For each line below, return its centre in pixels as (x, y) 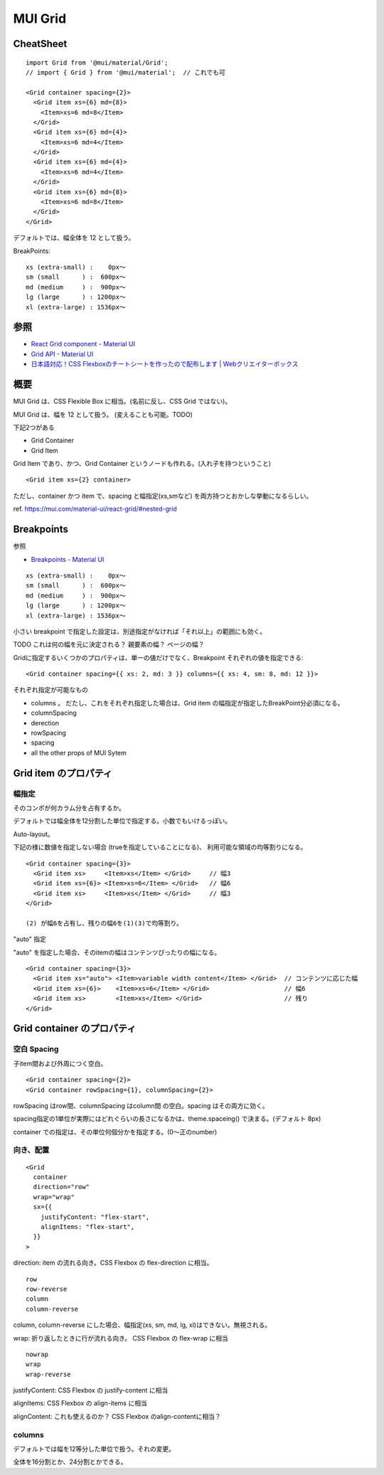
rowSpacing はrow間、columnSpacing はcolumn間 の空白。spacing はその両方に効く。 (141, 1105)
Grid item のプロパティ (63, 773)
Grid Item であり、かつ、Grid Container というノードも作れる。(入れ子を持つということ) (142, 464)
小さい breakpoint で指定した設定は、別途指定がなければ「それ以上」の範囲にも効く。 (140, 631)
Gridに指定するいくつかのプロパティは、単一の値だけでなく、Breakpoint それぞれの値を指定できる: (158, 657)
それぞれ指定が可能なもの (50, 690)
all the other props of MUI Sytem (79, 752)
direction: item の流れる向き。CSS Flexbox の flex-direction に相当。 (113, 1263)
